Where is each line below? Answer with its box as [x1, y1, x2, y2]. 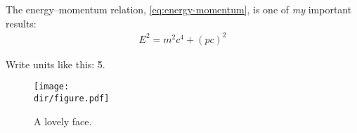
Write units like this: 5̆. [6, 56, 105, 71]
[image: [34, 82, 70, 92]
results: [6, 15, 37, 30]
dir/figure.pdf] [34, 93, 110, 103]
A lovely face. [34, 113, 92, 128]
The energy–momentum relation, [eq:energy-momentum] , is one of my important [6, 2, 352, 16]
